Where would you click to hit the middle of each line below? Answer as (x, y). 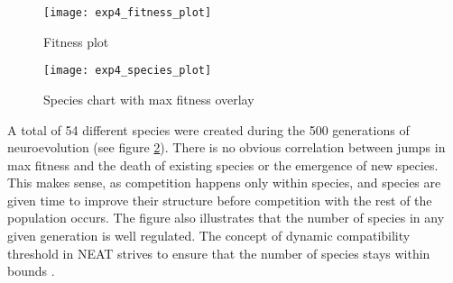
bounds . (31, 271)
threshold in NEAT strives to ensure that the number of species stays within (219, 253)
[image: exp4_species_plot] (128, 71)
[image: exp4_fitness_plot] (128, 13)
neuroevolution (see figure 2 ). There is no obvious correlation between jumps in (226, 147)
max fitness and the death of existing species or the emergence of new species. (223, 164)
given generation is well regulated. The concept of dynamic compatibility (209, 236)
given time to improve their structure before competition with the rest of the (220, 200)
